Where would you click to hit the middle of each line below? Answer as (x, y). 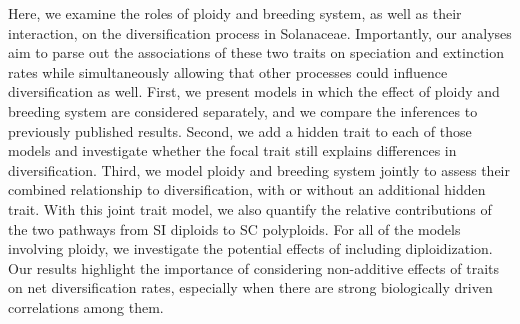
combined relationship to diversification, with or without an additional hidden (247, 189)
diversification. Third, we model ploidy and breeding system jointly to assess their (259, 169)
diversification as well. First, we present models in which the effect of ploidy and (254, 91)
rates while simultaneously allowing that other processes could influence (228, 71)
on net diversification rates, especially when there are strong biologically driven (250, 287)
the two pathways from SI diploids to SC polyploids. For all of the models (234, 228)
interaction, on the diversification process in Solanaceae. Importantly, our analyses (260, 32)
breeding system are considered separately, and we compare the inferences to (243, 110)
